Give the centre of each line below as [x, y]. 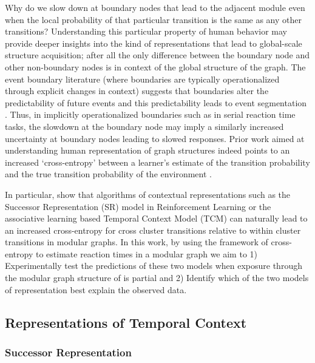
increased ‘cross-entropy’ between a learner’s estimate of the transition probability [157, 162]
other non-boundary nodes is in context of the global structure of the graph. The [155, 66]
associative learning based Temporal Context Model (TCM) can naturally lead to [156, 218]
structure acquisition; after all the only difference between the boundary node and [157, 55]
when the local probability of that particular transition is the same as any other [153, 19]
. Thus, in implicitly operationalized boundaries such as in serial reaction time [150, 114]
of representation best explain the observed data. [96, 289]
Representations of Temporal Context [126, 322]
